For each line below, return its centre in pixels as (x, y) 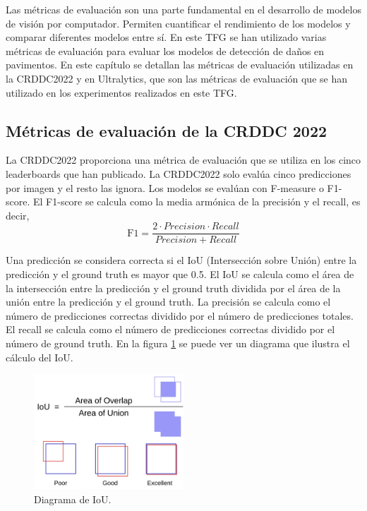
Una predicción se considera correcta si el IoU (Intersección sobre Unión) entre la (181, 260)
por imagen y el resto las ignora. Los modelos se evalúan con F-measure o (165, 187)
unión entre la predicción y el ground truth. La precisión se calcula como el (168, 302)
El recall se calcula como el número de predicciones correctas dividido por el (170, 329)
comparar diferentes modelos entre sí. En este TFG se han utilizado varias (166, 37)
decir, (18, 215)
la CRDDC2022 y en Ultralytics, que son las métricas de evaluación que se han (176, 78)
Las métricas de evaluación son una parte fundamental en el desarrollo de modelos (183, 9)
